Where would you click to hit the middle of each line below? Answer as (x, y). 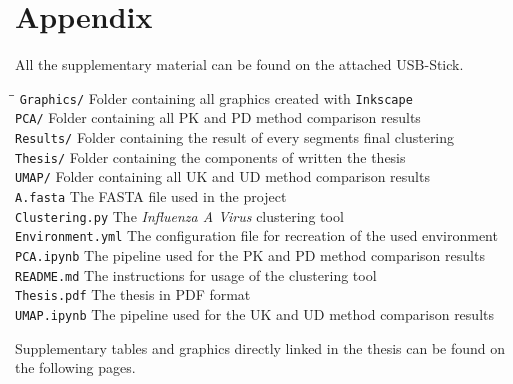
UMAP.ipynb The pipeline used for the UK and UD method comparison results (254, 313)
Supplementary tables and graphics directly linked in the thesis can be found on (260, 347)
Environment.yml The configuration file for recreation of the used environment (256, 235)
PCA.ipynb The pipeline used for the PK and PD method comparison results (250, 254)
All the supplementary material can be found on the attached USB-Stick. (239, 64)
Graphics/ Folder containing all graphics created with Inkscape (216, 97)
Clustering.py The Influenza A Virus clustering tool (179, 215)
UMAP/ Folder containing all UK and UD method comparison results (222, 176)
